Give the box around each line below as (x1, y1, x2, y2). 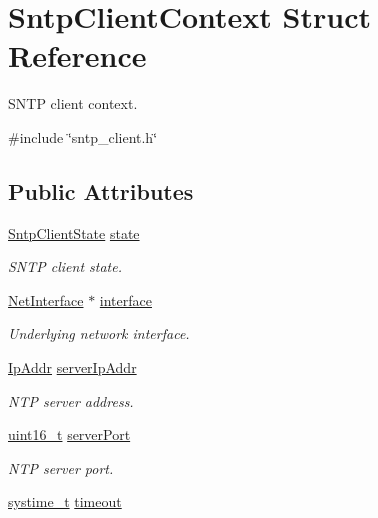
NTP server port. (8, 457, 114, 478)
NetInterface (8, 289, 84, 310)
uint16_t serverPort (8, 424, 131, 445)
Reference (8, 35, 147, 76)
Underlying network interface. (8, 323, 190, 344)
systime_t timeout (8, 491, 122, 512)
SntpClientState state (8, 222, 140, 243)
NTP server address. (8, 390, 134, 411)
